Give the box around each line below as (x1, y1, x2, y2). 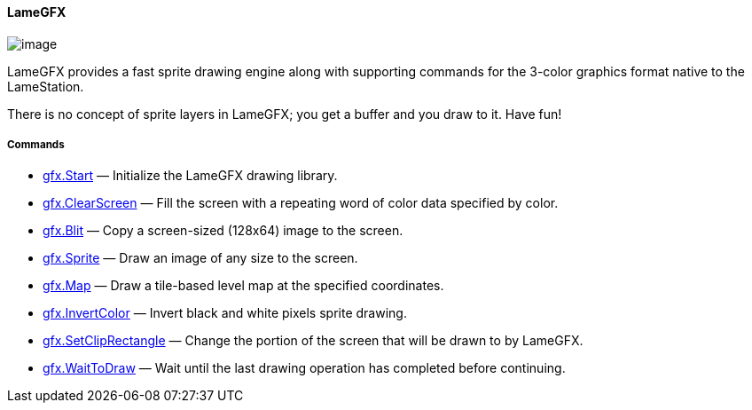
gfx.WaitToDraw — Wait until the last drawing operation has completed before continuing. (43, 360, 566, 376)
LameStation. (7, 78, 84, 94)
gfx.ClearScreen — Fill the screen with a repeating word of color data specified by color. (43, 195, 559, 211)
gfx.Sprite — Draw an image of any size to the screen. (43, 250, 358, 266)
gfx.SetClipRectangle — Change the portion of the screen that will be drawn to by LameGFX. (43, 333, 584, 349)
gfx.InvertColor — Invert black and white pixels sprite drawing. (43, 305, 407, 321)
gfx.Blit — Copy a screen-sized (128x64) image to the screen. (43, 223, 403, 239)
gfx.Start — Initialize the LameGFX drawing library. (43, 168, 338, 184)
